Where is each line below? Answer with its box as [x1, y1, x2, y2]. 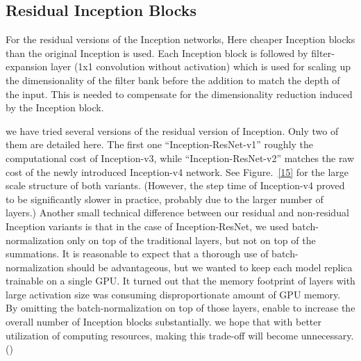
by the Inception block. [6, 100, 104, 115]
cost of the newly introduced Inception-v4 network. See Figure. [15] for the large [6, 164, 349, 179]
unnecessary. [301, 328, 354, 342]
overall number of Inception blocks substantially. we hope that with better [6, 314, 321, 329]
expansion [6, 59, 48, 74]
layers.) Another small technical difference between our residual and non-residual [6, 205, 349, 220]
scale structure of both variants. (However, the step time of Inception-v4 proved [6, 178, 345, 193]
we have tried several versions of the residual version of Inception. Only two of [6, 123, 339, 138]
